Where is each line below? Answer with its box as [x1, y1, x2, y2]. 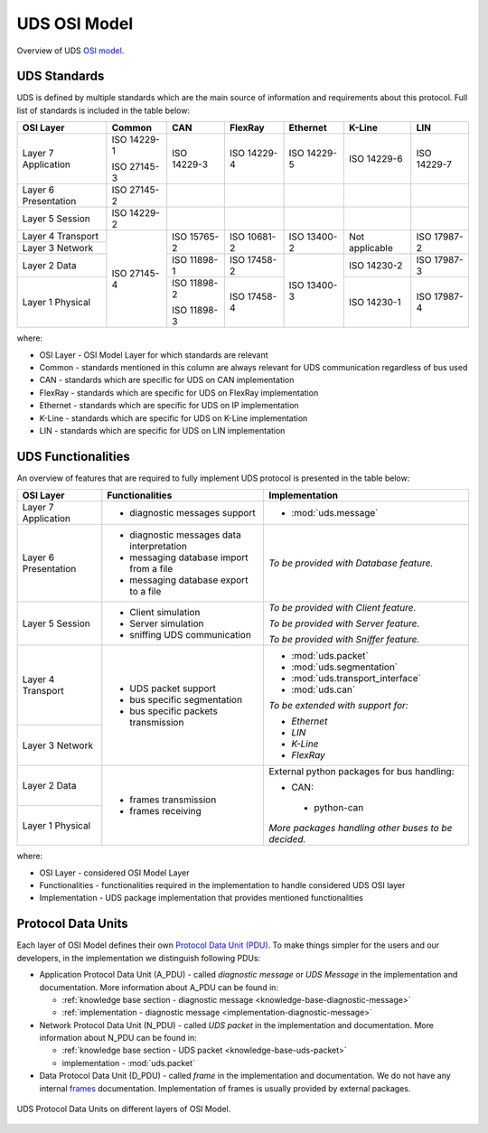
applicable [348, 241, 393, 254]
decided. [267, 833, 306, 846]
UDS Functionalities [16, 448, 130, 464]
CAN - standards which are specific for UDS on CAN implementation [39, 375, 295, 386]
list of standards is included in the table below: [16, 105, 190, 116]
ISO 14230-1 [348, 296, 401, 309]
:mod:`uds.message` [290, 507, 379, 520]
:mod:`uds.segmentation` [290, 660, 399, 673]
